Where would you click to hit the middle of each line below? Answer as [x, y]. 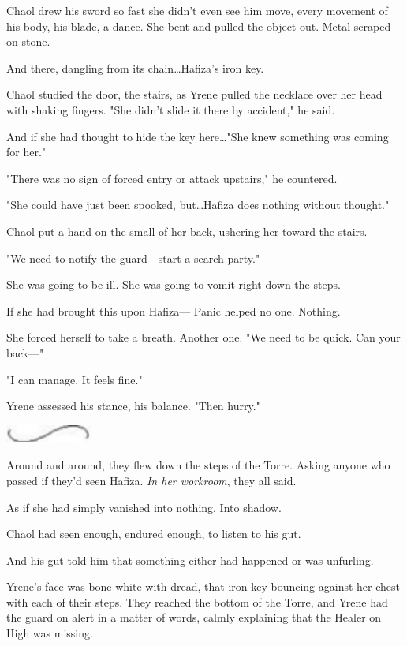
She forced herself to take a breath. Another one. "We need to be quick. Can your [203, 337]
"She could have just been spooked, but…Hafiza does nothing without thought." [198, 205]
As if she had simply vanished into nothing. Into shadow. [144, 507]
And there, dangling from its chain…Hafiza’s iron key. [135, 67]
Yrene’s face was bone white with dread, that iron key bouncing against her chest [203, 586]
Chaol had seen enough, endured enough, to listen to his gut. [154, 534]
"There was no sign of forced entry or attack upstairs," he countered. [172, 178]
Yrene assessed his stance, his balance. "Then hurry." [133, 406]
